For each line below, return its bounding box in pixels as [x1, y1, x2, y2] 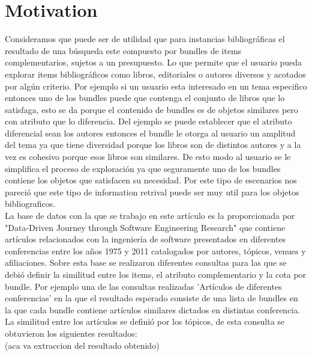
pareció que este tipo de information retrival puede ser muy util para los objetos [5, 185, 299, 198]
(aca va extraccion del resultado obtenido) [5, 339, 160, 351]
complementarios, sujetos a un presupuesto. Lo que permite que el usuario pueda [5, 56, 302, 69]
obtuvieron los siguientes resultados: [5, 327, 137, 339]
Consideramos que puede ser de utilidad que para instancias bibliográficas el [5, 32, 285, 45]
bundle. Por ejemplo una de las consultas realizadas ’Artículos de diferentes [5, 280, 282, 292]
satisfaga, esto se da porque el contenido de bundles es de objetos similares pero [5, 103, 298, 115]
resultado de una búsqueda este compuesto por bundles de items [5, 44, 242, 57]
